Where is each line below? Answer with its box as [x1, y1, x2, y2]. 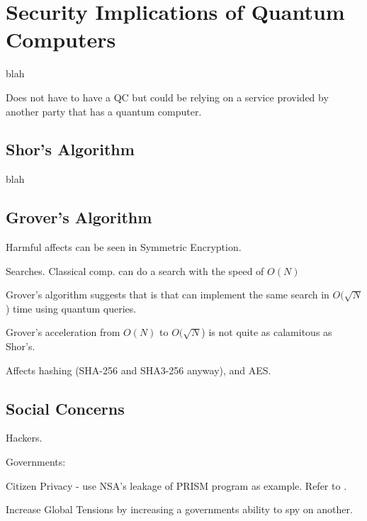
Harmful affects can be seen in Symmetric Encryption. [6, 240, 242, 254]
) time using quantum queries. [6, 301, 137, 315]
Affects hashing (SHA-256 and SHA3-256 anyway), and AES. [6, 362, 271, 377]
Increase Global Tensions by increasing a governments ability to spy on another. [6, 502, 353, 517]
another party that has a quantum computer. [6, 103, 202, 118]
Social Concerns [6, 397, 125, 419]
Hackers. [6, 430, 43, 445]
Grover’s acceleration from [6, 325, 120, 340]
